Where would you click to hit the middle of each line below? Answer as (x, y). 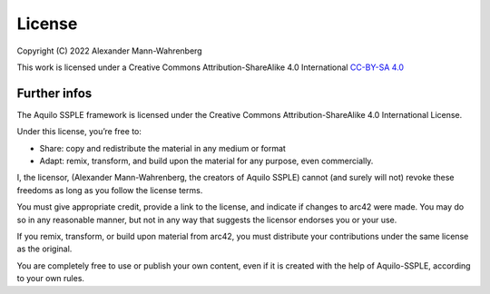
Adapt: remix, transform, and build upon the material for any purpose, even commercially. (206, 161)
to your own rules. (51, 279)
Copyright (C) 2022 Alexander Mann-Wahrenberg (110, 51)
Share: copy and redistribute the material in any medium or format (162, 148)
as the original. (44, 249)
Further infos (54, 93)
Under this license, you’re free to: (79, 132)
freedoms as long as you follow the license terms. (110, 190)
